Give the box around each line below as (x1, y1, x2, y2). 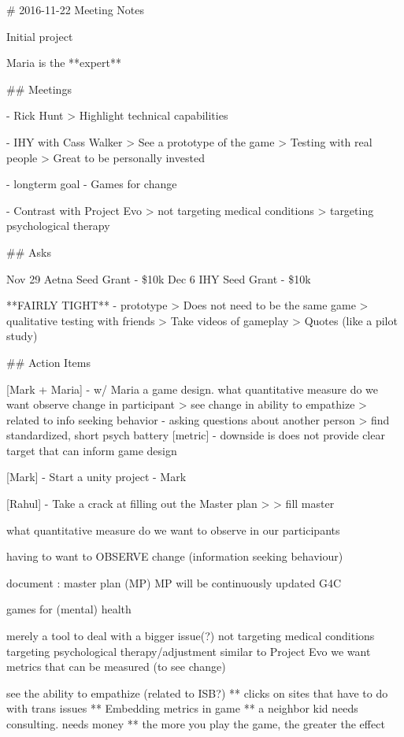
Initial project (6, 28, 73, 44)
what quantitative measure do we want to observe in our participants (6, 521, 340, 538)
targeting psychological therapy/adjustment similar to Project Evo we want (6, 643, 371, 659)
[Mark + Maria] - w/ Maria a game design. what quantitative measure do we (6, 380, 379, 397)
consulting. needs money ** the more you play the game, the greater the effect (6, 716, 385, 731)
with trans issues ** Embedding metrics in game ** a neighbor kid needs (6, 700, 358, 717)
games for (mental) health (6, 601, 132, 617)
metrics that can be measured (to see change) (6, 658, 226, 675)
